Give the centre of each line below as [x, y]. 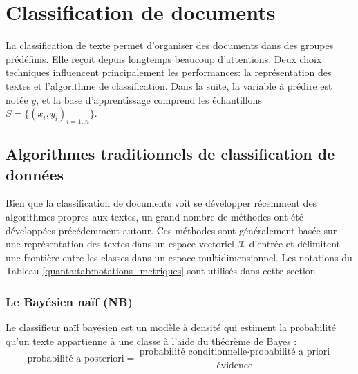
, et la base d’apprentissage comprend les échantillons [149, 99]
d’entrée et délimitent [295, 244]
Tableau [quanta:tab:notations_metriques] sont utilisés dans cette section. [162, 271]
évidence [235, 365]
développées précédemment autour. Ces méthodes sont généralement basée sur [171, 230]
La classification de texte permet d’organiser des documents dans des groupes [170, 45]
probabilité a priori [290, 352]
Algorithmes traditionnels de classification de [170, 154]
